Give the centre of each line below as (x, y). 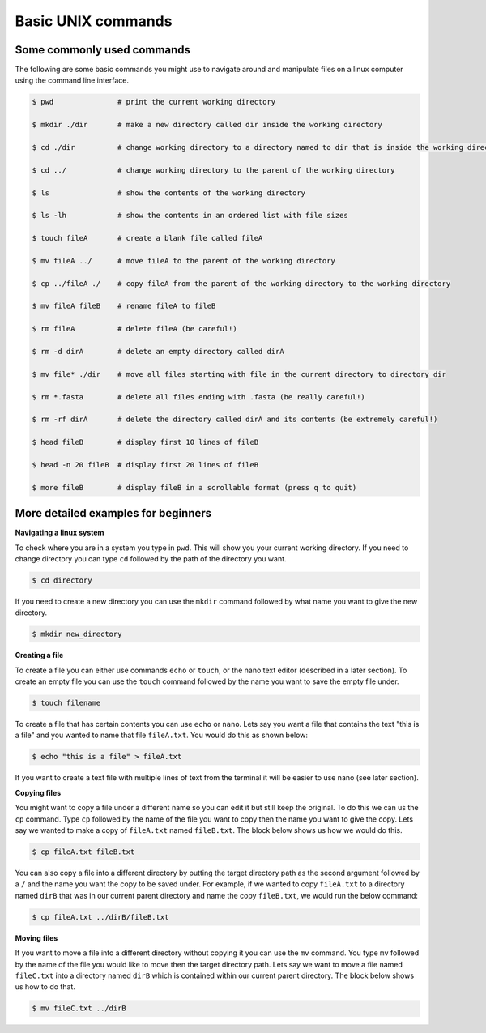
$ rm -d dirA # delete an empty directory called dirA (158, 352)
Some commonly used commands (102, 50)
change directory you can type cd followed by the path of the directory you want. (151, 559)
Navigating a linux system (60, 533)
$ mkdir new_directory (77, 634)
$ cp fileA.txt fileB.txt (83, 852)
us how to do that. (45, 987)
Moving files (36, 938)
